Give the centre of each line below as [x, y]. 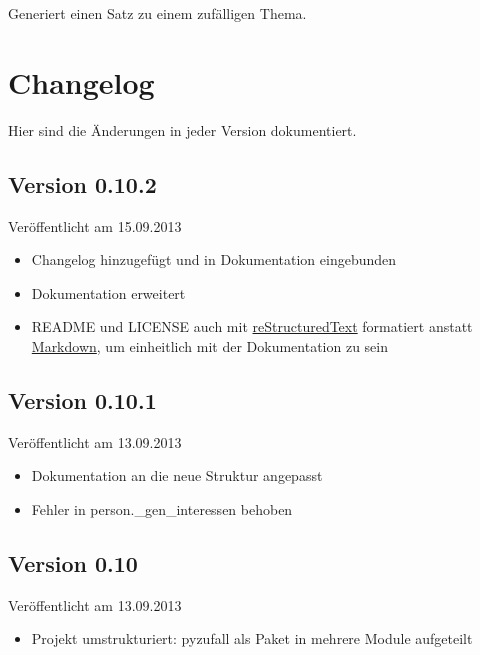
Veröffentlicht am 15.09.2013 [95, 225]
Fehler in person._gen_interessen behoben [162, 508]
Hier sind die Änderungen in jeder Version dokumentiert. [182, 129]
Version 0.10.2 [82, 183]
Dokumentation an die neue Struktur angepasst [177, 475]
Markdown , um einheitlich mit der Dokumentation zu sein [210, 345]
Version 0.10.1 [82, 399]
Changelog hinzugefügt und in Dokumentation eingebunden [214, 259]
